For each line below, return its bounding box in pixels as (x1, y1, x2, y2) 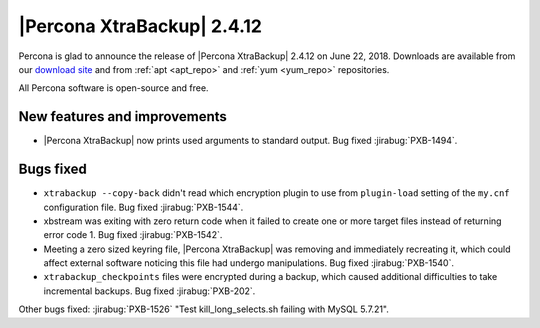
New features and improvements (18, 108, 227, 125)
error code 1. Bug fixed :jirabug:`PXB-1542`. (43, 229, 223, 241)
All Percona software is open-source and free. (18, 82, 209, 94)
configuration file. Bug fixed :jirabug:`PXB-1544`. (43, 201, 244, 213)
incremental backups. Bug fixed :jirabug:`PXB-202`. (43, 285, 256, 297)
